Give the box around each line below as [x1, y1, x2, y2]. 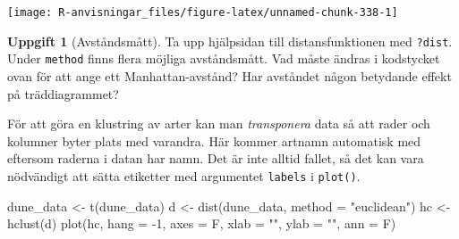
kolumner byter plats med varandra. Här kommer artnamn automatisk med [7, 131, 421, 150]
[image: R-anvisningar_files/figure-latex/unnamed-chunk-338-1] [7, 6, 398, 19]
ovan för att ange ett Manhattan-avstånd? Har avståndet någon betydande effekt [7, 66, 452, 85]
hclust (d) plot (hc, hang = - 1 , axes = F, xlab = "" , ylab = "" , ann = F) [7, 214, 396, 233]
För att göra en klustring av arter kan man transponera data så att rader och [7, 114, 430, 133]
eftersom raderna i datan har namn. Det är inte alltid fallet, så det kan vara [7, 149, 424, 168]
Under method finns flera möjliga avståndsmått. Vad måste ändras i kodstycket [7, 49, 440, 68]
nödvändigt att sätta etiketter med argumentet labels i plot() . [7, 166, 361, 185]
